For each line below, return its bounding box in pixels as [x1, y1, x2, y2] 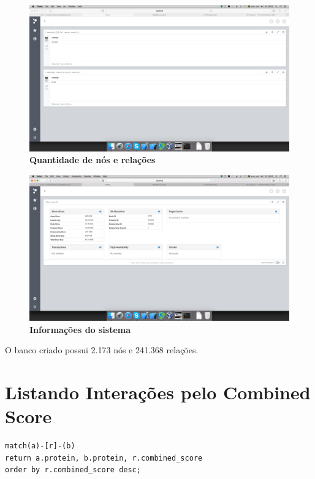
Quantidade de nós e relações [29, 153, 156, 166]
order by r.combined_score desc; [5, 466, 141, 475]
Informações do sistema [29, 323, 131, 335]
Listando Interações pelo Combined [5, 380, 311, 405]
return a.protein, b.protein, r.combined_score [5, 453, 203, 462]
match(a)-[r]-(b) [5, 442, 75, 451]
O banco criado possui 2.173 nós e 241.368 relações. [5, 343, 199, 356]
